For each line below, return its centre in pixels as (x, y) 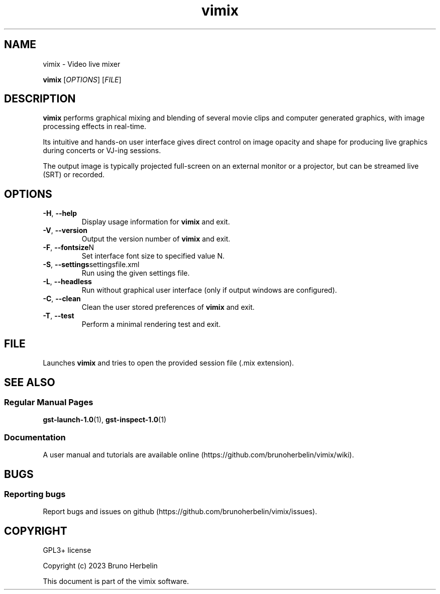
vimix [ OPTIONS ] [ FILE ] (82, 79)
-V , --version (65, 230)
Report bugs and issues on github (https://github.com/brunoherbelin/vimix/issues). (180, 512)
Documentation (35, 437)
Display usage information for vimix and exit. (156, 222)
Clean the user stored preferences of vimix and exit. (168, 307)
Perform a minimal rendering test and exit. (151, 324)
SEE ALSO (30, 382)
